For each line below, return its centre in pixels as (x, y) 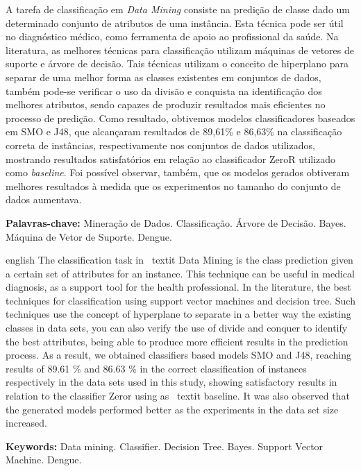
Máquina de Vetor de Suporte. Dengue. (89, 236)
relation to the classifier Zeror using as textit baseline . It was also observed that (178, 396)
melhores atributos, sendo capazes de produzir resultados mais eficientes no (166, 104)
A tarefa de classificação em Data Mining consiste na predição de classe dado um (178, 9)
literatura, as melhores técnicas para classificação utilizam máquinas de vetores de (180, 50)
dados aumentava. (44, 199)
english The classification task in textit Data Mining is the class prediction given (179, 260)
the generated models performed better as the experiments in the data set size (172, 409)
